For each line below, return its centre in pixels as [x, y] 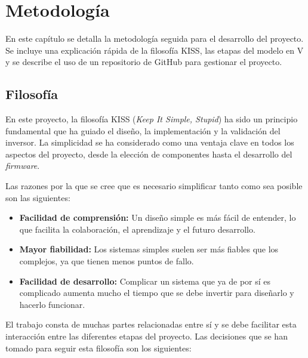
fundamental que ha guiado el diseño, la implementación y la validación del [143, 130]
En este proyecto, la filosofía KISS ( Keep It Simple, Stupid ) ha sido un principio [152, 119]
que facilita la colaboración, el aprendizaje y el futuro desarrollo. [137, 229]
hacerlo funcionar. [52, 304]
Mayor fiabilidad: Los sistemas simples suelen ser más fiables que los [149, 249]
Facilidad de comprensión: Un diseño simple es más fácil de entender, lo [158, 217]
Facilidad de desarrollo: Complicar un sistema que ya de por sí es [145, 281]
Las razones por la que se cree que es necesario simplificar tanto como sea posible [154, 186]
